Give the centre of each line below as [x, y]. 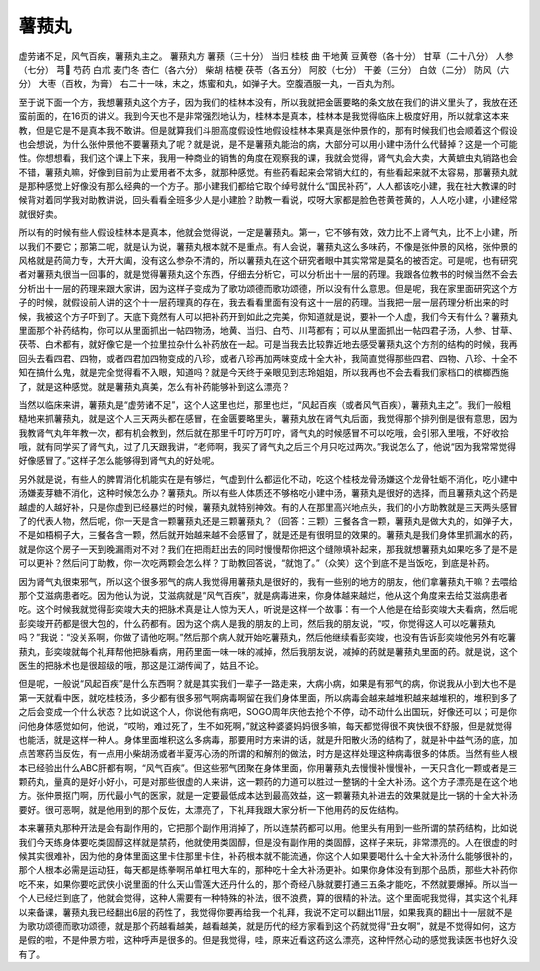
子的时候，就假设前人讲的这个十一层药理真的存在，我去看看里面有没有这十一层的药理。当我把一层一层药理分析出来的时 [263, 302]
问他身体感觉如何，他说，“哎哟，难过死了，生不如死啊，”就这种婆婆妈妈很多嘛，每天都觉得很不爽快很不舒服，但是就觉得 [265, 726]
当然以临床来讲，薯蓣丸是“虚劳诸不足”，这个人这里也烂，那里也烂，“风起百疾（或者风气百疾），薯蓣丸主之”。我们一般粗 [265, 404]
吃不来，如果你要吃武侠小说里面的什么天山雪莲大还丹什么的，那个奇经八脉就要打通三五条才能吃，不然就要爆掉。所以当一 [268, 884]
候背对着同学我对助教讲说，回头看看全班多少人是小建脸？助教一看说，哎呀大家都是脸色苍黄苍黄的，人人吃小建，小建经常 [268, 200]
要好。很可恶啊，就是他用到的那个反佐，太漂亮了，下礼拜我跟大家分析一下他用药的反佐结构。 [211, 809]
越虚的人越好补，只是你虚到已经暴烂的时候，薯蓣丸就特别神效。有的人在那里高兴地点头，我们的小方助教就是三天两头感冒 [268, 507]
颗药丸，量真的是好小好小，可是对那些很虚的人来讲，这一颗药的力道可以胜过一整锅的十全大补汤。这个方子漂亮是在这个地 [268, 782]
